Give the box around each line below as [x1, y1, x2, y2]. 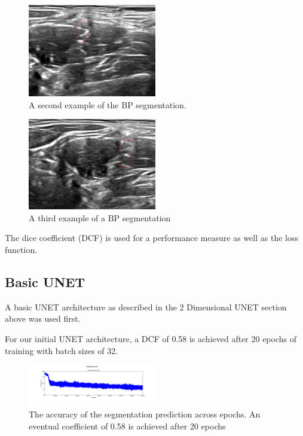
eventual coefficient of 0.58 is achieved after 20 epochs [29, 420, 226, 432]
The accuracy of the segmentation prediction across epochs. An [29, 408, 261, 420]
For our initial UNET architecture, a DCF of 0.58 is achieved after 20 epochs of [5, 332, 297, 344]
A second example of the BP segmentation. [29, 98, 186, 111]
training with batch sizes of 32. [5, 344, 118, 356]
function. [5, 243, 38, 255]
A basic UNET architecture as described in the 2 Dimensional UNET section [5, 300, 287, 313]
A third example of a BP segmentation [29, 211, 171, 224]
